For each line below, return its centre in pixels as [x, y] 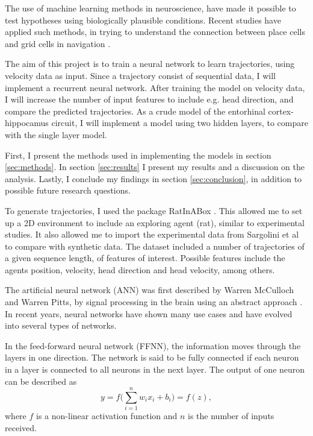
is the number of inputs [231, 416]
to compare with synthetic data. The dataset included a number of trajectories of [155, 246]
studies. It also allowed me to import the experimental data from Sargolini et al [152, 234]
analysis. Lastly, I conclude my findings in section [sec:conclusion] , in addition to [153, 178]
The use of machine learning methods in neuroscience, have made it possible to [150, 8]
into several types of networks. [61, 325]
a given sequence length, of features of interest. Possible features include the [145, 258]
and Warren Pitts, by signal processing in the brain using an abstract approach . [154, 302]
